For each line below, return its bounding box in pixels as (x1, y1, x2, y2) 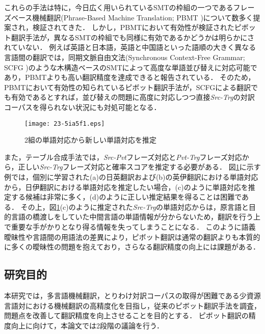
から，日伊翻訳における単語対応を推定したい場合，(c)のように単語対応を (4, 181, 248, 192)
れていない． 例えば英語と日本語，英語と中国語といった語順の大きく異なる (4, 42, 256, 52)
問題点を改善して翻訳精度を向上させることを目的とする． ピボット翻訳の (4, 310, 249, 321)
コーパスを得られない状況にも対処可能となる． (4, 101, 161, 112)
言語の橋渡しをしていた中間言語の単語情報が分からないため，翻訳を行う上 (11, 211, 260, 222)
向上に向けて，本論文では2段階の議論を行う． (11, 320, 164, 330)
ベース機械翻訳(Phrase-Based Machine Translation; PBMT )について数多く (11, 12, 253, 22)
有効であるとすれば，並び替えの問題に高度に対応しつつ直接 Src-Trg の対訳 (11, 92, 255, 102)
